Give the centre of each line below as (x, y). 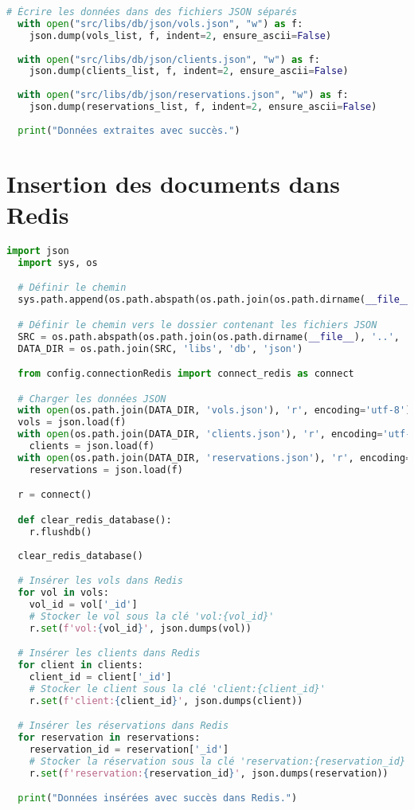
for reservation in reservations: (109, 737)
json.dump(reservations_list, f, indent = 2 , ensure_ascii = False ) (203, 107)
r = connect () (55, 495)
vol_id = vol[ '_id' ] (83, 604)
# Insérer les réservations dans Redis (123, 726)
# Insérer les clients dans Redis (109, 653)
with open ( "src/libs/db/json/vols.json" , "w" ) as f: (160, 23)
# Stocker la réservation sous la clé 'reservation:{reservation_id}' (220, 761)
